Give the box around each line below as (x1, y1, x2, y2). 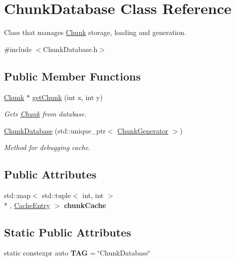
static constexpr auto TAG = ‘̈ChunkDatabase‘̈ (4, 247, 150, 258)
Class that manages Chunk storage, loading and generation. (4, 27, 187, 37)
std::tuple (42, 190, 71, 200)
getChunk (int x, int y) (32, 91, 103, 102)
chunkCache (64, 199, 106, 210)
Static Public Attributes (4, 224, 131, 239)
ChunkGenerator (117, 125, 169, 135)
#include (4, 43, 32, 54)
